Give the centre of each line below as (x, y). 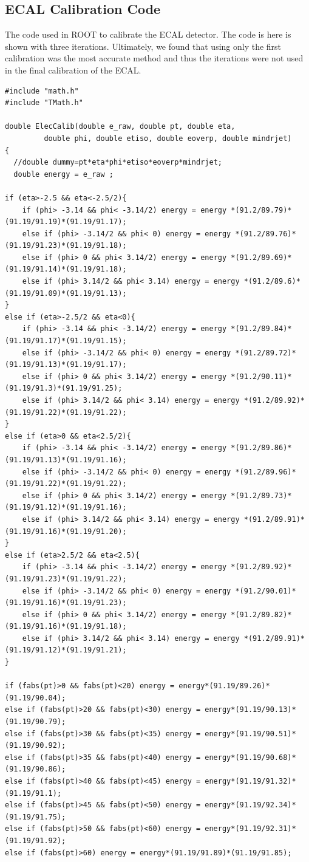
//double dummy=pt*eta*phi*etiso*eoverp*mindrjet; (118, 162)
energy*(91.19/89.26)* (224, 686)
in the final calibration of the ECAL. (73, 70)
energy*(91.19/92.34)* (250, 805)
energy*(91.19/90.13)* (250, 710)
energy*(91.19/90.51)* (250, 734)
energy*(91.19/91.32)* (250, 782)
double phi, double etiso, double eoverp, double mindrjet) (168, 138)
